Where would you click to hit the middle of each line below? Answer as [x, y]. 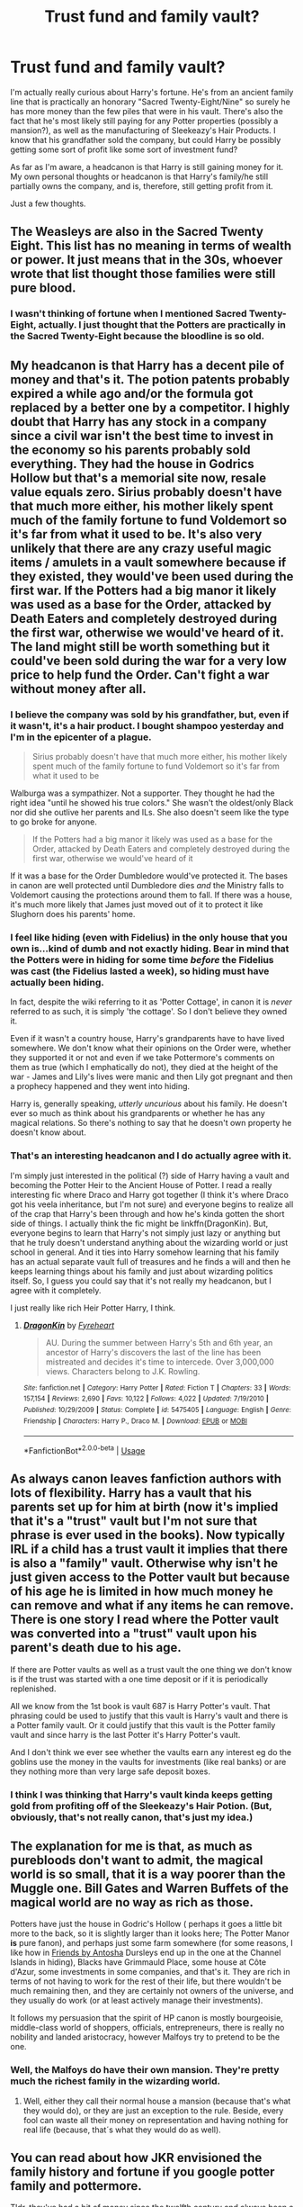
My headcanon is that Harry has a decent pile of [147, 365]
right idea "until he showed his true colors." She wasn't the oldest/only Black [152, 802]
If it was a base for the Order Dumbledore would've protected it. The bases [149, 876]
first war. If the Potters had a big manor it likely [143, 590]
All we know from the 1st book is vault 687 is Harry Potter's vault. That [140, 1706]
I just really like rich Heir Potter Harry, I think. [93, 1308]
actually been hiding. [57, 982]
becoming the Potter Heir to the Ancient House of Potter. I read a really [141, 1185]
